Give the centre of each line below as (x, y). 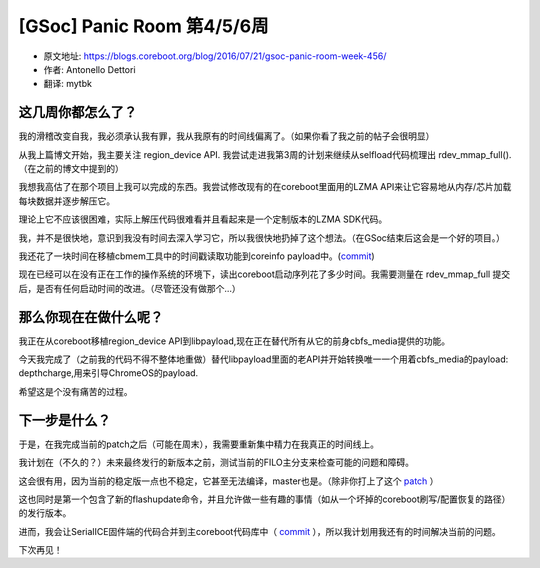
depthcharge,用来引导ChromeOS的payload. (108, 373)
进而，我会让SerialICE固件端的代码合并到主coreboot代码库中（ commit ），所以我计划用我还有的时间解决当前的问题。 (259, 531)
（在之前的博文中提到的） (71, 169)
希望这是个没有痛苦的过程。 (75, 391)
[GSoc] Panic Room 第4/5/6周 (143, 26)
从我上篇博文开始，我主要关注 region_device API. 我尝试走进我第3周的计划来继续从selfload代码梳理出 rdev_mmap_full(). (265, 154)
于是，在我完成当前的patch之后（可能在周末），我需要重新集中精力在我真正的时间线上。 (199, 444)
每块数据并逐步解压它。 (66, 201)
